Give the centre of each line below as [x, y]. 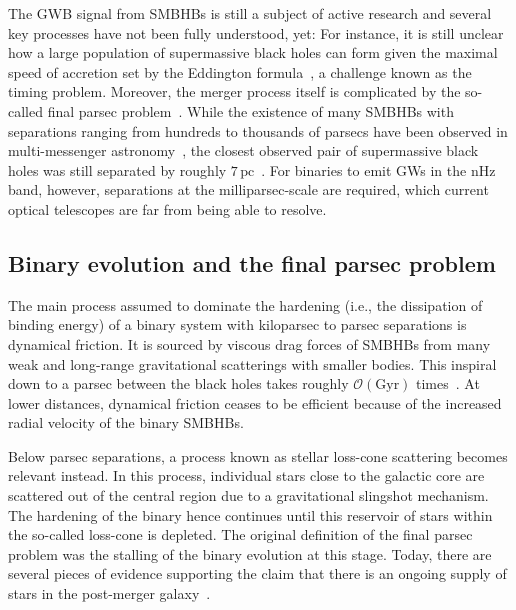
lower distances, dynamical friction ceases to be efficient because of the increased [255, 402]
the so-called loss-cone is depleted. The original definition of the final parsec [240, 534]
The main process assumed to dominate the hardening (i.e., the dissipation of [245, 304]
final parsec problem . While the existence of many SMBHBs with [250, 110]
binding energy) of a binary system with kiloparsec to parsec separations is [237, 324]
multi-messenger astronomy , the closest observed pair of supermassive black [243, 150]
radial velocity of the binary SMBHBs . [126, 422]
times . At [448, 383]
